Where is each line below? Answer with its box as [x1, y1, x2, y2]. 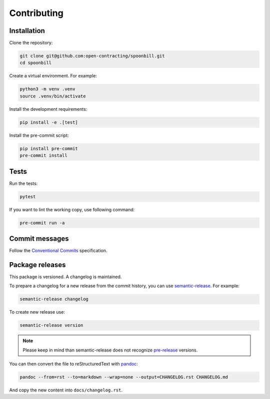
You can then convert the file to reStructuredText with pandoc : [9, 361, 138, 367]
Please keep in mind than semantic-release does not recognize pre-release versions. [22, 347, 198, 353]
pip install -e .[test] [19, 119, 78, 125]
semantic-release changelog [19, 296, 88, 302]
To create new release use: [9, 309, 65, 315]
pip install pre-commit [19, 145, 78, 151]
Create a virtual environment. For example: [9, 73, 97, 79]
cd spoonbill [19, 60, 52, 66]
